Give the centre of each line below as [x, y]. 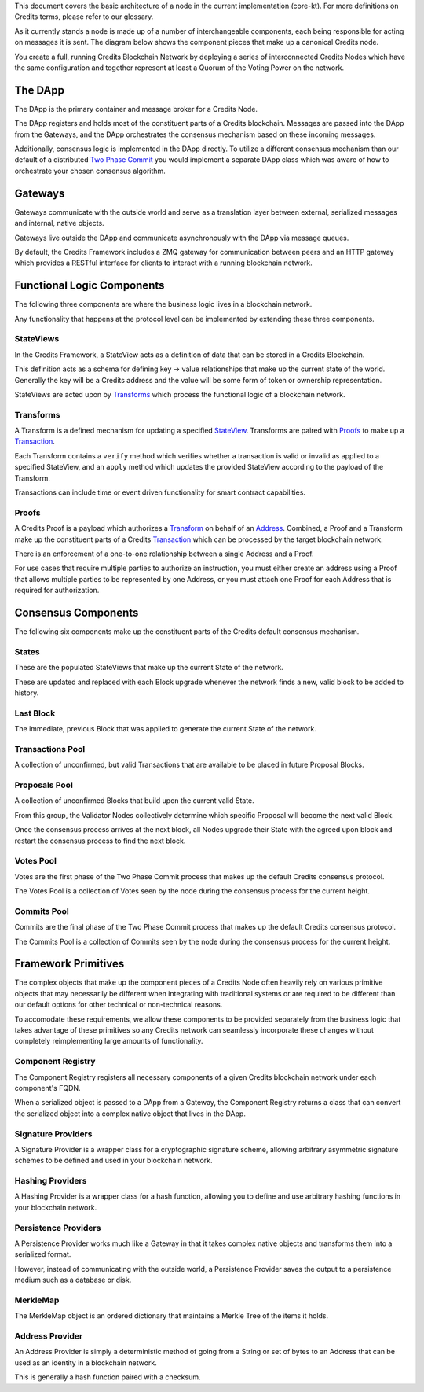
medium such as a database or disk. [73, 1280]
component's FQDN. [48, 1088]
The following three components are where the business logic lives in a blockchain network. [163, 304]
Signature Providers [53, 1134]
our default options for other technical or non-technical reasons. [119, 1005]
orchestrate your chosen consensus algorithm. [90, 171]
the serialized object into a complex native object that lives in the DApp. [130, 1114]
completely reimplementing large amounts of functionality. [109, 1041]
